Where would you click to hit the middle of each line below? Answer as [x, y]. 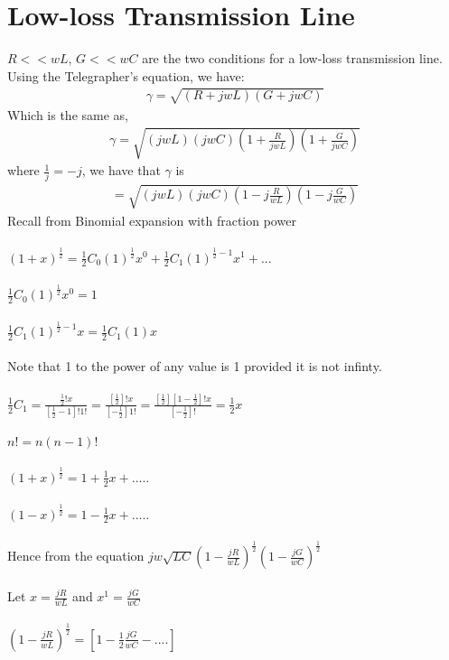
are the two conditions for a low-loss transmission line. [292, 58]
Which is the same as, [68, 114]
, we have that [121, 170]
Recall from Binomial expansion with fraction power [152, 220]
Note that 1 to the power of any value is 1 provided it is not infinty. [195, 366]
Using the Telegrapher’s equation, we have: [126, 75]
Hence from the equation [76, 556]
